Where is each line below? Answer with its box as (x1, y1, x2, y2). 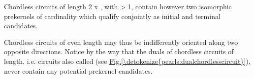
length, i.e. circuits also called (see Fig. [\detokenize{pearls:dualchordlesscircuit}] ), (4, 56, 251, 66)
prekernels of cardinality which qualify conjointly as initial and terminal (4, 11, 221, 21)
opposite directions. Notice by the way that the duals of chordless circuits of (4, 46, 234, 57)
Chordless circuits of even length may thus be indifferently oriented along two (4, 37, 238, 47)
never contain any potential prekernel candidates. (4, 65, 153, 76)
